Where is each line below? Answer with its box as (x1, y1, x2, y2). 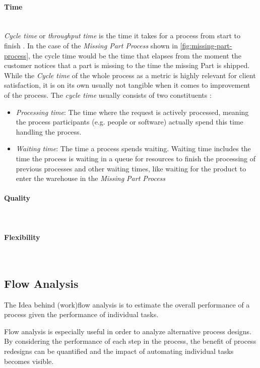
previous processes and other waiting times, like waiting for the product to (16, 163, 246, 173)
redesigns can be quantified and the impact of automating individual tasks (4, 346, 234, 356)
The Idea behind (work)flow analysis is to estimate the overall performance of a (4, 299, 250, 310)
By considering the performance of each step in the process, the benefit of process (4, 336, 256, 346)
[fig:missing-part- (180, 40, 232, 50)
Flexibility (4, 231, 40, 242)
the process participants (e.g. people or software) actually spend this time (16, 116, 243, 127)
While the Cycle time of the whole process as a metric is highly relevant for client (4, 70, 256, 80)
